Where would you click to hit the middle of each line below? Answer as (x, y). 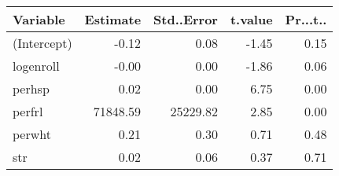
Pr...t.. (306, 19)
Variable (39, 19)
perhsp (31, 88)
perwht (32, 134)
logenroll (36, 66)
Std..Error (186, 19)
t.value (251, 19)
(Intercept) (42, 43)
